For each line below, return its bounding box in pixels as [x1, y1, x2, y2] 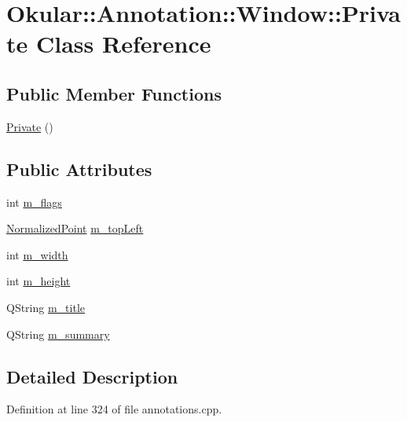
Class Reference [35, 28, 211, 60]
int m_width [6, 246, 68, 262]
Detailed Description [6, 364, 178, 388]
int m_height [6, 273, 71, 289]
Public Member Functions [6, 81, 222, 105]
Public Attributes [6, 156, 152, 181]
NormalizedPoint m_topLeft [6, 220, 144, 237]
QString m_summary [6, 325, 110, 342]
